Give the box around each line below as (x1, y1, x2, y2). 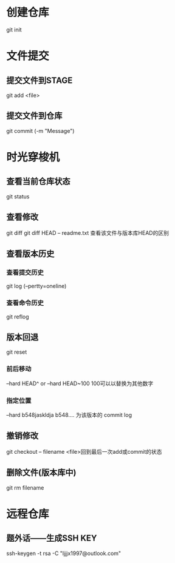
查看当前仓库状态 (6, 177, 70, 187)
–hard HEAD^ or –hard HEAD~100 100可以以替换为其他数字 (6, 380, 154, 387)
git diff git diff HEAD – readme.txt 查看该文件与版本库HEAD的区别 (6, 229, 169, 237)
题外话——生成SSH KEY (6, 533, 97, 544)
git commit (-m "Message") (6, 127, 75, 134)
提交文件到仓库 (6, 110, 63, 121)
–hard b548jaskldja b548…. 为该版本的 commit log (6, 411, 132, 419)
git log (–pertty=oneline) (6, 283, 67, 290)
